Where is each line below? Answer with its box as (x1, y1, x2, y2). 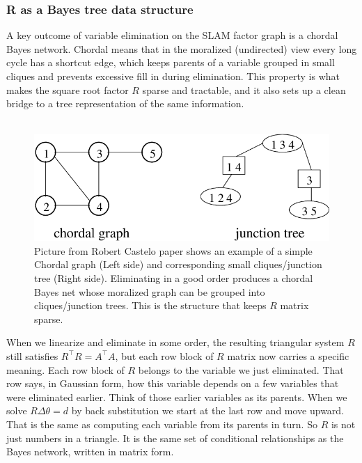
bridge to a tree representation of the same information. (6, 96, 244, 111)
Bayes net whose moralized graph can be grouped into (34, 284, 265, 299)
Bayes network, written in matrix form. (6, 444, 174, 459)
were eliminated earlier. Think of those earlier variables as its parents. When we (6, 389, 347, 404)
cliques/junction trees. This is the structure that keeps (34, 298, 267, 313)
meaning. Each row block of (6, 362, 125, 377)
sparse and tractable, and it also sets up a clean (142, 82, 346, 97)
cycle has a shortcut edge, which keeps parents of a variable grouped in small (6, 55, 335, 70)
